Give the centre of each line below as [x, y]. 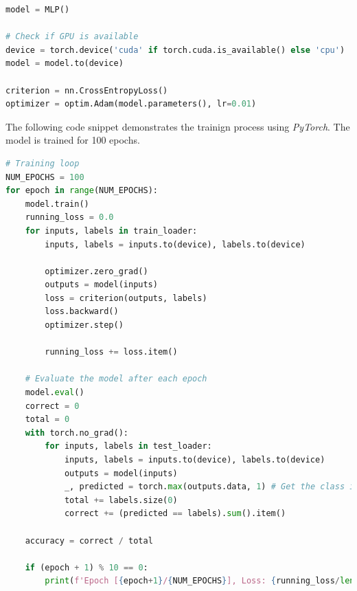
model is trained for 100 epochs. [73, 140]
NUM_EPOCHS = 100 [45, 177]
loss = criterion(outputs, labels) [126, 298]
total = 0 [47, 420]
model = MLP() [38, 10]
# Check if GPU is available [72, 37]
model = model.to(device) [65, 64]
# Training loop [43, 163]
